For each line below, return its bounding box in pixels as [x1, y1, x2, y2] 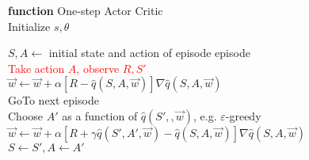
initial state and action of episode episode [48, 44, 250, 61]
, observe [76, 59, 120, 76]
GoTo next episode [8, 92, 99, 109]
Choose [8, 107, 44, 124]
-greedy [225, 107, 261, 124]
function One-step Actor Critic [8, 2, 163, 18]
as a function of [62, 107, 138, 124]
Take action [8, 59, 65, 76]
